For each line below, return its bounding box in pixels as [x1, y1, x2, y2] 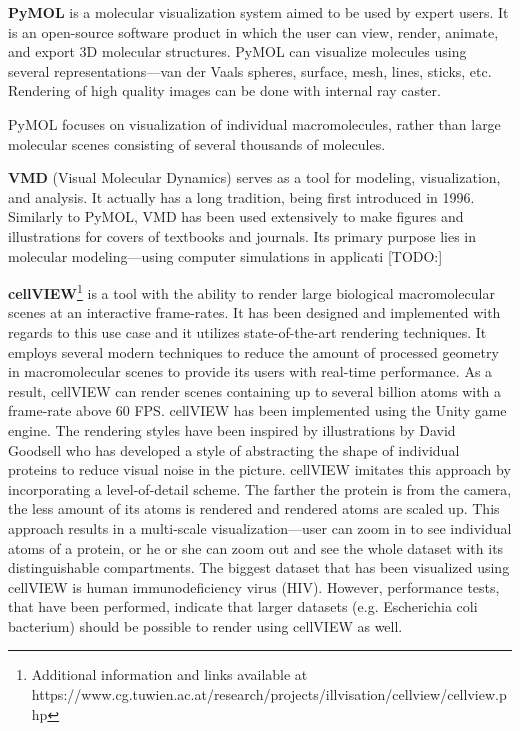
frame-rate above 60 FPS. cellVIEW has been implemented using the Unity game [8, 400, 507, 421]
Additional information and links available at [31, 664, 308, 685]
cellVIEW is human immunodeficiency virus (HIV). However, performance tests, [8, 576, 500, 597]
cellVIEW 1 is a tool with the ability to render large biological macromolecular [8, 280, 495, 303]
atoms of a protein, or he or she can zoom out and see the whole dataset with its [8, 537, 504, 558]
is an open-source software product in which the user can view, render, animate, [8, 21, 499, 42]
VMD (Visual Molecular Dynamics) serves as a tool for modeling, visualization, [8, 167, 501, 188]
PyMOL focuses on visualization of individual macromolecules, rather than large [8, 113, 501, 134]
